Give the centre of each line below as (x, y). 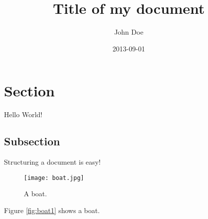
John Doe (129, 32)
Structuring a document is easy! (52, 162)
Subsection (32, 141)
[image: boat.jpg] (54, 178)
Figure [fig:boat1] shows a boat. (52, 210)
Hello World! (23, 114)
